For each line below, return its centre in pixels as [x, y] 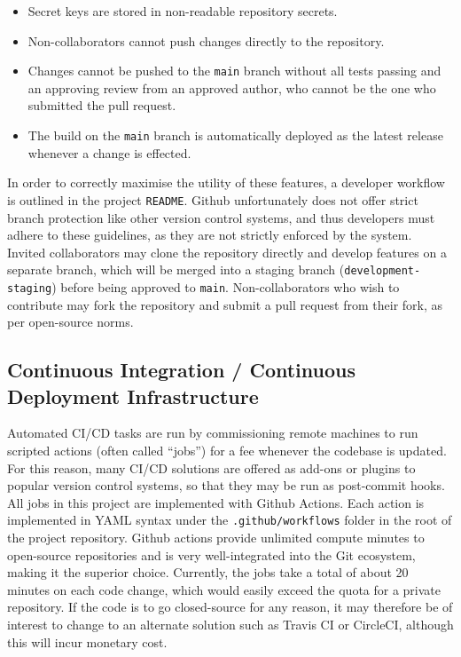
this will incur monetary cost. [87, 641]
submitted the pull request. [102, 105]
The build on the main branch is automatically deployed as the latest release [235, 135]
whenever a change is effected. [109, 152]
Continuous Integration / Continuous [182, 370]
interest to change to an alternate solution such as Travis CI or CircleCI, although [230, 624]
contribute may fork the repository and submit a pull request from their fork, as [225, 304]
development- [383, 271]
